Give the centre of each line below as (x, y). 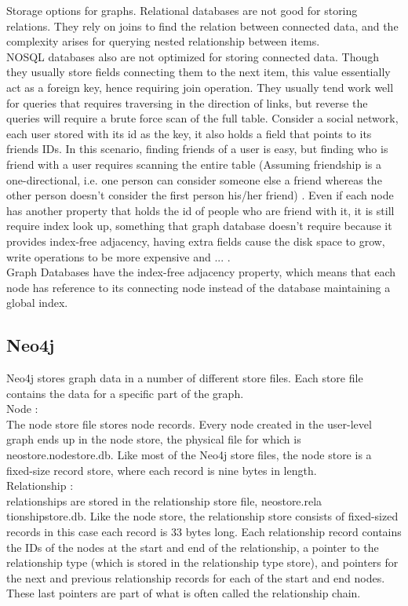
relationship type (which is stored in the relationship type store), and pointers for (202, 562)
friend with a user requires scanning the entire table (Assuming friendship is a (194, 164)
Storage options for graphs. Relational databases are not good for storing (182, 10)
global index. (37, 303)
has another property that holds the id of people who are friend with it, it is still (200, 210)
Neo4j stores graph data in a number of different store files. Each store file (185, 378)
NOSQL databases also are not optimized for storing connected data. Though (193, 56)
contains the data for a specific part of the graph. (125, 393)
